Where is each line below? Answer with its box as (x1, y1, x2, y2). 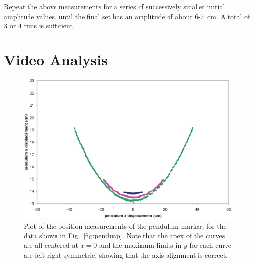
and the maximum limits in (99, 240, 182, 250)
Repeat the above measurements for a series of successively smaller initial (4, 1, 225, 11)
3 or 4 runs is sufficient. (4, 21, 75, 31)
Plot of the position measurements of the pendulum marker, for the (24, 220, 226, 231)
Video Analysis (4, 49, 108, 69)
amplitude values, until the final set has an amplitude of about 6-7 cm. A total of (4, 11, 250, 21)
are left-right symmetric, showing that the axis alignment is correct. (24, 249, 228, 260)
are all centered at (24, 240, 78, 250)
